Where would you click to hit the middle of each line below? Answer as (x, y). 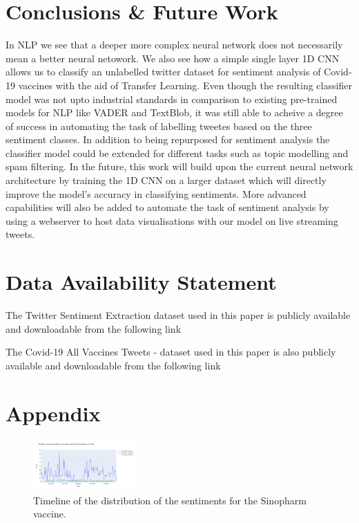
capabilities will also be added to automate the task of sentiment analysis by (167, 207)
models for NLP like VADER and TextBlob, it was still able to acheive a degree (174, 112)
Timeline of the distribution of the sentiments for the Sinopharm (170, 500)
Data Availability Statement (141, 282)
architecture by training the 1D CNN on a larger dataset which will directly (166, 180)
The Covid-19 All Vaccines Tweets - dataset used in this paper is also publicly (171, 352)
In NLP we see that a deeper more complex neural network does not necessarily (174, 45)
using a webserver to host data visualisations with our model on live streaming (172, 220)
